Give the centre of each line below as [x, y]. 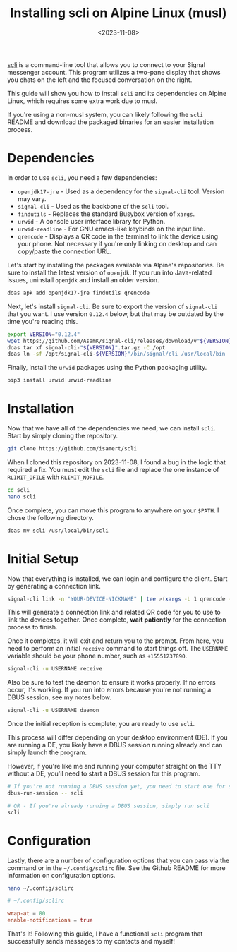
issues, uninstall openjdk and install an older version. [84, 279]
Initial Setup [43, 559]
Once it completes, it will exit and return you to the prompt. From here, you [115, 641]
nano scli [22, 496]
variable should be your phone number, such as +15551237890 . [97, 656]
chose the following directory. [50, 517]
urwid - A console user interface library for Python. [91, 221]
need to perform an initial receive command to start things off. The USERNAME [118, 649]
